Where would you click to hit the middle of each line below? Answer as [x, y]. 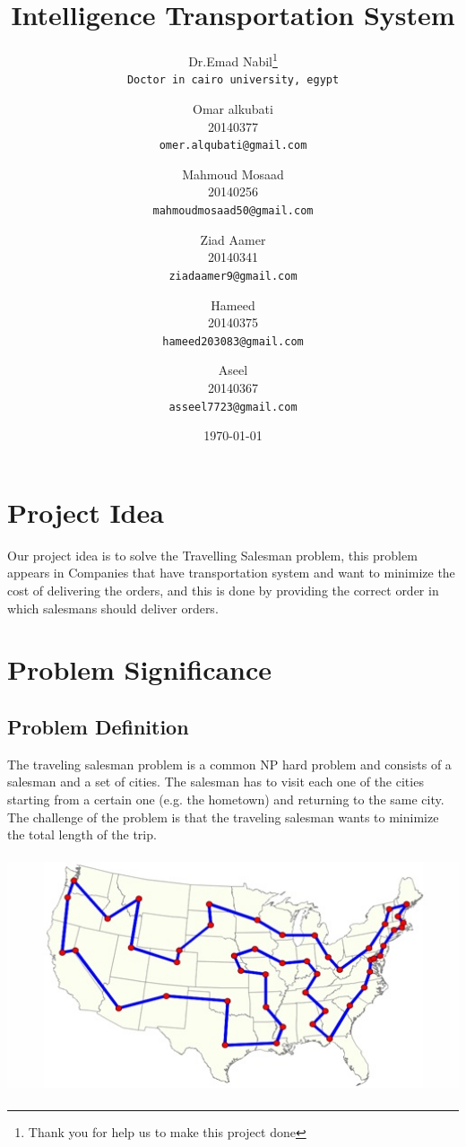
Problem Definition [98, 726]
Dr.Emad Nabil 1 [233, 60]
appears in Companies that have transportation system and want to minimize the [231, 573]
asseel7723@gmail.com [233, 407]
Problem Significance [140, 669]
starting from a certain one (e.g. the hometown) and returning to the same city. [226, 799]
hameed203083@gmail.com [233, 341]
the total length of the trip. [82, 834]
